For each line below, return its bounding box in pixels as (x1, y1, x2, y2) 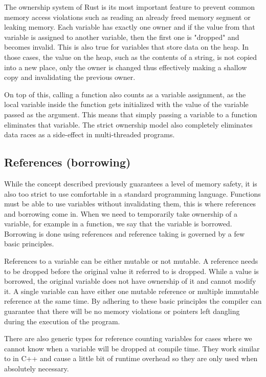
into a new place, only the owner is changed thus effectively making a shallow (4, 61, 247, 72)
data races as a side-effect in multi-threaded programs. (4, 129, 175, 140)
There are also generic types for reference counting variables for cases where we (4, 333, 252, 344)
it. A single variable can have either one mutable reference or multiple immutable (4, 285, 259, 296)
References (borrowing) (4, 154, 131, 170)
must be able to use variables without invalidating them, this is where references (4, 198, 256, 209)
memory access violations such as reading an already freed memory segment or (4, 11, 251, 22)
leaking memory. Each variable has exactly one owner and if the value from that (4, 22, 255, 32)
